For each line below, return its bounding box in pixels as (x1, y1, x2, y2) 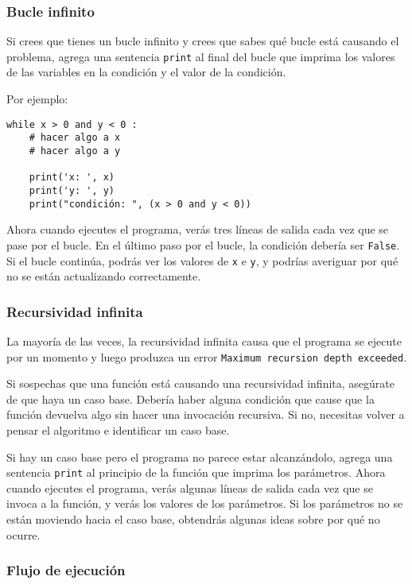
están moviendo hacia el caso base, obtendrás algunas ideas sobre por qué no (6, 511, 380, 528)
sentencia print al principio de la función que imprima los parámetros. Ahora (6, 464, 386, 481)
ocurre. (6, 526, 41, 543)
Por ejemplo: (6, 91, 68, 107)
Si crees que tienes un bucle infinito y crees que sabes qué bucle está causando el (6, 33, 399, 49)
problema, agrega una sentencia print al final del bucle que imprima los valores (6, 48, 395, 64)
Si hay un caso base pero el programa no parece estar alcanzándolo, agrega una (6, 448, 393, 465)
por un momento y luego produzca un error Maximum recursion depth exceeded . (6, 348, 407, 365)
